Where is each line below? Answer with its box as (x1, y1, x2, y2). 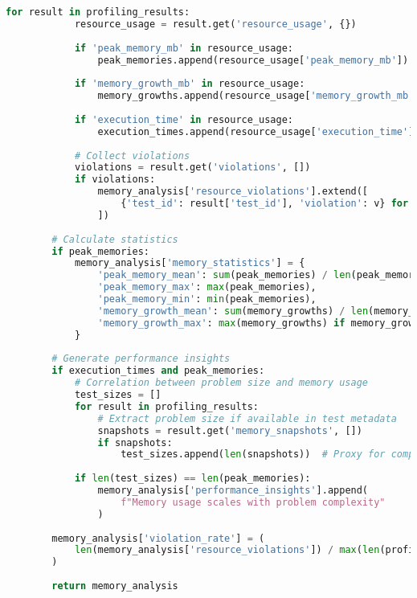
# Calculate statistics (51, 233, 178, 245)
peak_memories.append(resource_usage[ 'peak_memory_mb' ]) (97, 54, 409, 66)
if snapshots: (97, 436, 173, 448)
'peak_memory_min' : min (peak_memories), (97, 293, 317, 305)
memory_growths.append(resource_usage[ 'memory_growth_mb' (97, 90, 415, 102)
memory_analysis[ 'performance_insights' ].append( (97, 485, 369, 496)
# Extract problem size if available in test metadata (97, 412, 397, 424)
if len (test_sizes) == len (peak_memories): (74, 473, 311, 485)
